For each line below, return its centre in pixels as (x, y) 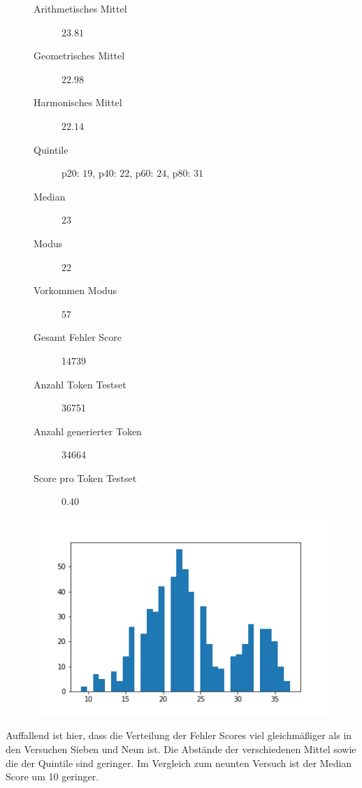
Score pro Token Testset (85, 477)
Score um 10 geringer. (52, 776)
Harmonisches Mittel (78, 102)
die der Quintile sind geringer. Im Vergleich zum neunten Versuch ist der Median (179, 763)
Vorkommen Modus (75, 290)
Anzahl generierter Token (88, 431)
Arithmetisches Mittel (80, 8)
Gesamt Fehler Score (78, 337)
